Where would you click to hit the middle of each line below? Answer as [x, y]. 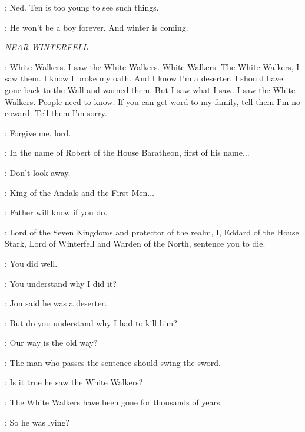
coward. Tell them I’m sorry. [56, 113]
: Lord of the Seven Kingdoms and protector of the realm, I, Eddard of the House [152, 232]
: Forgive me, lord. [38, 132]
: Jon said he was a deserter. [56, 303]
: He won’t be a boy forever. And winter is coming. [97, 27]
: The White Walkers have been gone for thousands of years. [114, 402]
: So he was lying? [37, 422]
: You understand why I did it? [61, 283]
